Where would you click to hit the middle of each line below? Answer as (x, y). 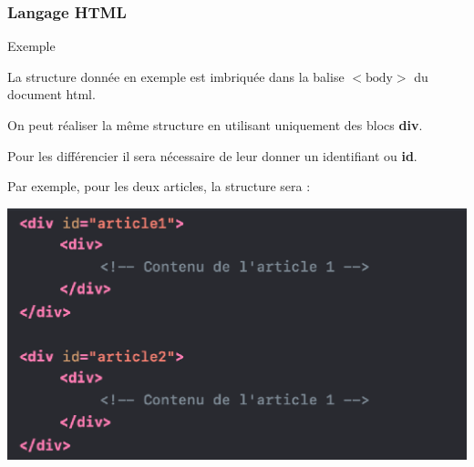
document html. (52, 94)
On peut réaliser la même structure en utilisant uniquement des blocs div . (215, 125)
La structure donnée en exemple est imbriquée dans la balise (176, 76)
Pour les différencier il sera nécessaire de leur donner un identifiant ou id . (212, 155)
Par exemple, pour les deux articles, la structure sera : (159, 186)
